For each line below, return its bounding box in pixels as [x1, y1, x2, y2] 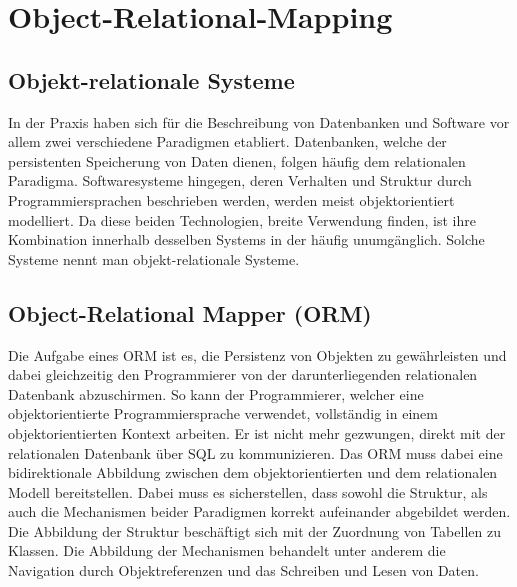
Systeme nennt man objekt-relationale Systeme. [8, 248, 300, 269]
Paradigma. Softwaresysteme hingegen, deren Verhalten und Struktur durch [8, 170, 472, 191]
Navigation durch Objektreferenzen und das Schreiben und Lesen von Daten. [8, 560, 479, 581]
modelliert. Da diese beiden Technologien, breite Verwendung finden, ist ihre [8, 209, 476, 230]
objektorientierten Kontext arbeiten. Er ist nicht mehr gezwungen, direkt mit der [8, 422, 506, 443]
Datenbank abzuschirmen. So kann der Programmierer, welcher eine [8, 383, 424, 404]
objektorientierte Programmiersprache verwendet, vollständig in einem [8, 403, 438, 424]
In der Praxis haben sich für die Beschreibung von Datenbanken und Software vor [8, 111, 510, 132]
